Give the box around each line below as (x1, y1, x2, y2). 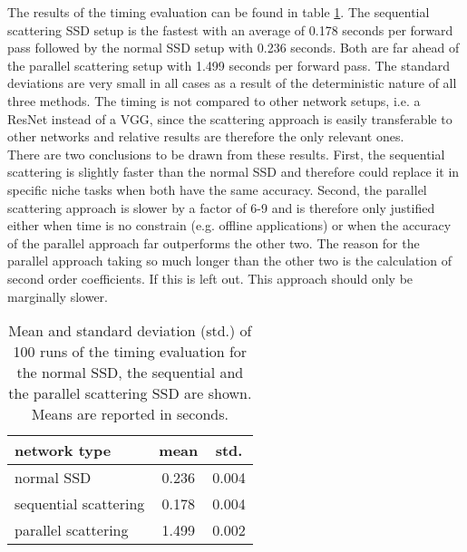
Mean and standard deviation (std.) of (8, 320, 252, 342)
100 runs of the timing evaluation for (13, 341, 248, 363)
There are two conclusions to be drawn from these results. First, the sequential (7, 144, 445, 163)
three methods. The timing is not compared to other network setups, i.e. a (7, 91, 421, 110)
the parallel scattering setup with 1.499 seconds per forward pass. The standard (7, 55, 451, 74)
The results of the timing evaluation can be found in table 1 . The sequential (7, 3, 430, 21)
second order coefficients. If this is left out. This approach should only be (7, 268, 413, 287)
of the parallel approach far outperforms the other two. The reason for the (7, 233, 420, 252)
